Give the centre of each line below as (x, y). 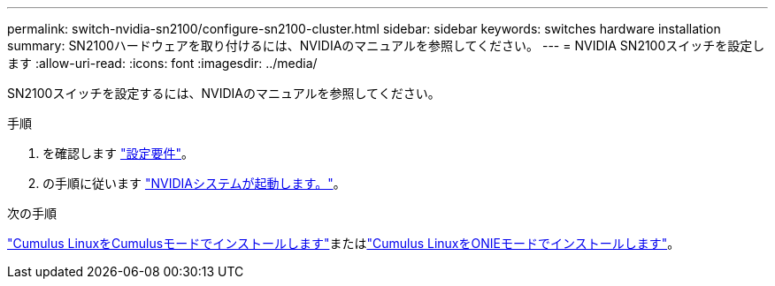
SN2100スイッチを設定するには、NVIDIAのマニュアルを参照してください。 (224, 93)
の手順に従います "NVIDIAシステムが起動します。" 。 (194, 183)
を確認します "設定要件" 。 (118, 153)
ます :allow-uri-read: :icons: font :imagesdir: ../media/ (162, 63)
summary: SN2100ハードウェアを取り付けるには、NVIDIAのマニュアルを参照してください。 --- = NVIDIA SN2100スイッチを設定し (386, 45)
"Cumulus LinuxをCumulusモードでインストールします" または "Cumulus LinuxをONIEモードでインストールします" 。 (344, 243)
